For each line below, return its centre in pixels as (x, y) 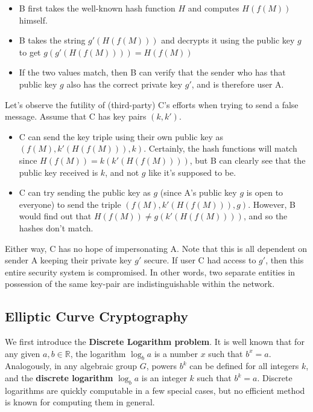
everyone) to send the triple (70, 204)
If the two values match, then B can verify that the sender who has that (152, 72)
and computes (213, 8)
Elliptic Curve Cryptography (96, 316)
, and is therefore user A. (238, 84)
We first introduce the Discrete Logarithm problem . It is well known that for (155, 342)
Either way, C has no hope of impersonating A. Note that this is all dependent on (156, 248)
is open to (265, 192)
